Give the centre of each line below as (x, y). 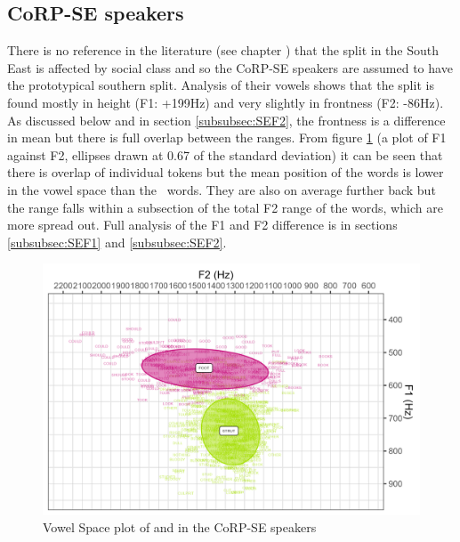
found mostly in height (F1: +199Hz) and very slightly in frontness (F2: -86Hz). (226, 102)
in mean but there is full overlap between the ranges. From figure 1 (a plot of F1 (227, 138)
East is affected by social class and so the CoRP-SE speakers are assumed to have (230, 67)
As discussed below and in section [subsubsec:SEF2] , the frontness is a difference (226, 120)
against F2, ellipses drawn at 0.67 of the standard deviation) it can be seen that (225, 154)
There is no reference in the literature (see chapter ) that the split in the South (223, 50)
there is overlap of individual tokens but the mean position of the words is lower (226, 172)
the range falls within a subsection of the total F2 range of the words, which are (225, 207)
